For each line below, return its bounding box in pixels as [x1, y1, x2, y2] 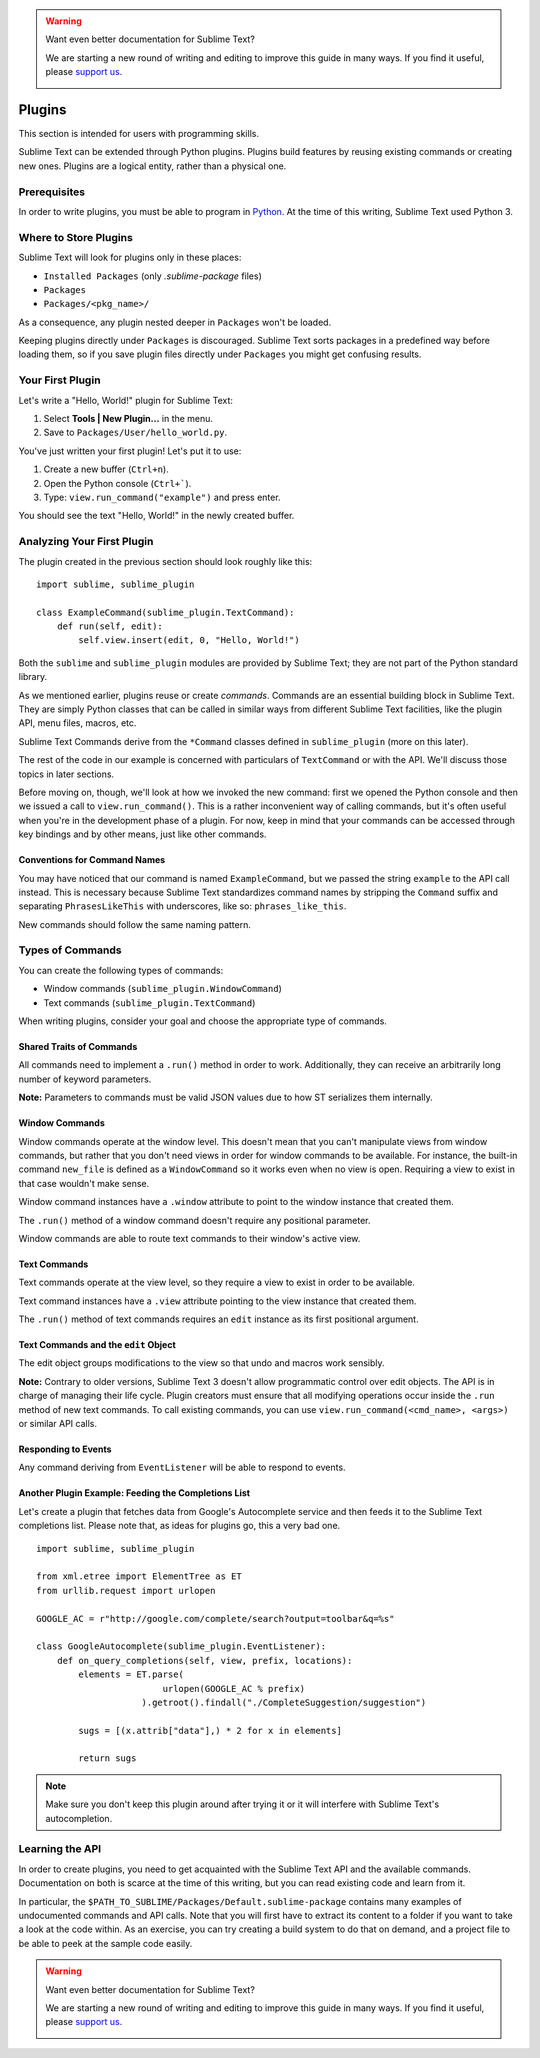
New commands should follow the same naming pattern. [18, 918, 252, 930]
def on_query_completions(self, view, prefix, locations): [56, 1655, 353, 1666]
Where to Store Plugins [18, 230, 134, 244]
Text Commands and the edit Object [18, 1339, 177, 1351]
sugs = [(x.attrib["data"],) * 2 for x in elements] [78, 1725, 342, 1736]
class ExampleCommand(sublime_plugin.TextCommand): [36, 606, 295, 618]
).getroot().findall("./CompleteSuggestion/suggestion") [141, 1696, 427, 1708]
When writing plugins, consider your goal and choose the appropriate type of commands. [18, 1015, 387, 1027]
